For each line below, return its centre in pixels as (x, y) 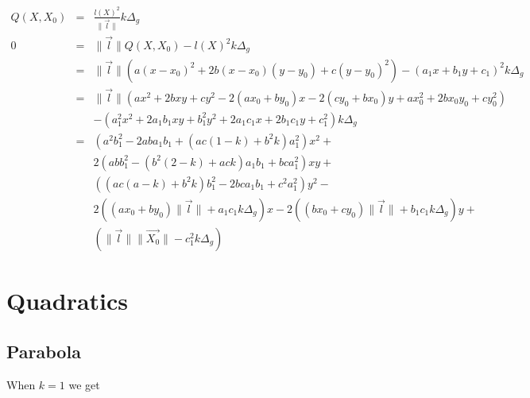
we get (84, 384)
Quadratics (68, 301)
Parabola (44, 351)
